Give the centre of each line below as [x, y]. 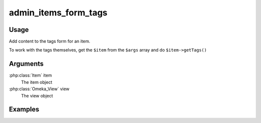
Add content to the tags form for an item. [50, 41]
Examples [24, 109]
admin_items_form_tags [58, 13]
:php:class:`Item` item [30, 75]
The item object [37, 82]
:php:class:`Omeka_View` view [39, 89]
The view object [37, 96]
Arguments [26, 64]
